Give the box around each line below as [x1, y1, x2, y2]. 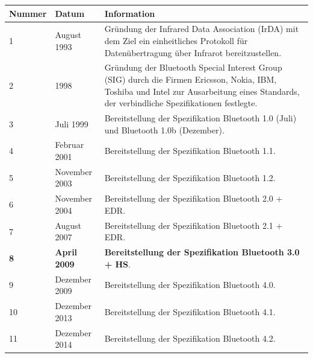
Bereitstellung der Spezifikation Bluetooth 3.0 [104, 246, 300, 258]
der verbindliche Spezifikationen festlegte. [104, 97, 258, 109]
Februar [55, 138, 84, 151]
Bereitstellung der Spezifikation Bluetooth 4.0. [104, 278, 276, 291]
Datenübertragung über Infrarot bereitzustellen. [104, 46, 282, 59]
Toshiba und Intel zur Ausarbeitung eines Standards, [104, 85, 300, 97]
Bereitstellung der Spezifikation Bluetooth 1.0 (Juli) [104, 112, 297, 124]
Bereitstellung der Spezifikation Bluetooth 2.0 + [104, 192, 283, 205]
